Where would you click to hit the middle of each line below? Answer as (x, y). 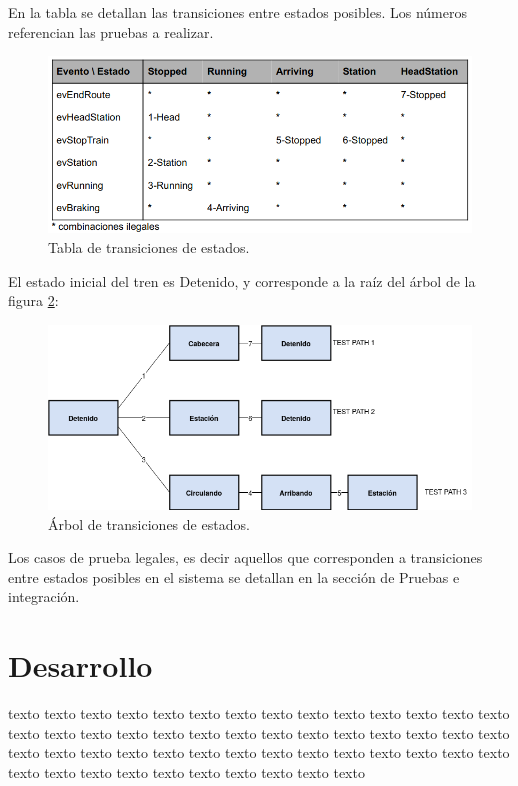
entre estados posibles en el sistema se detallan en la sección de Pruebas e (234, 576)
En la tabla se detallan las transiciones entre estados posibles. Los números (237, 12)
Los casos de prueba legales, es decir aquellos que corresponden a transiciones (245, 557)
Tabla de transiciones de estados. (149, 247)
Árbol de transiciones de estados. (149, 523)
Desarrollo (80, 665)
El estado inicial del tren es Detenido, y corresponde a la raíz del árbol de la (242, 280)
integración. (44, 596)
